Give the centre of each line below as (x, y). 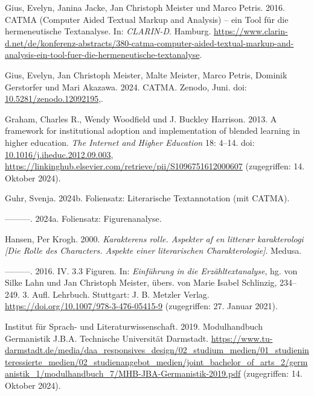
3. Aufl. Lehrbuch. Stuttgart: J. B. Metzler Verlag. (116, 294)
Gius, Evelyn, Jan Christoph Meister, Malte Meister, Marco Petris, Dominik (146, 74)
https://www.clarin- (251, 31)
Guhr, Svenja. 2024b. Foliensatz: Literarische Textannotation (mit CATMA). (147, 198)
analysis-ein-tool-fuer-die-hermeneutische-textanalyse (102, 55)
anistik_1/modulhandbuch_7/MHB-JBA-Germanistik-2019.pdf (123, 373)
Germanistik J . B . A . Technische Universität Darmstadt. (107, 338)
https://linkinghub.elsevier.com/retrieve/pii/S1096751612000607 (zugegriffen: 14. (155, 166)
